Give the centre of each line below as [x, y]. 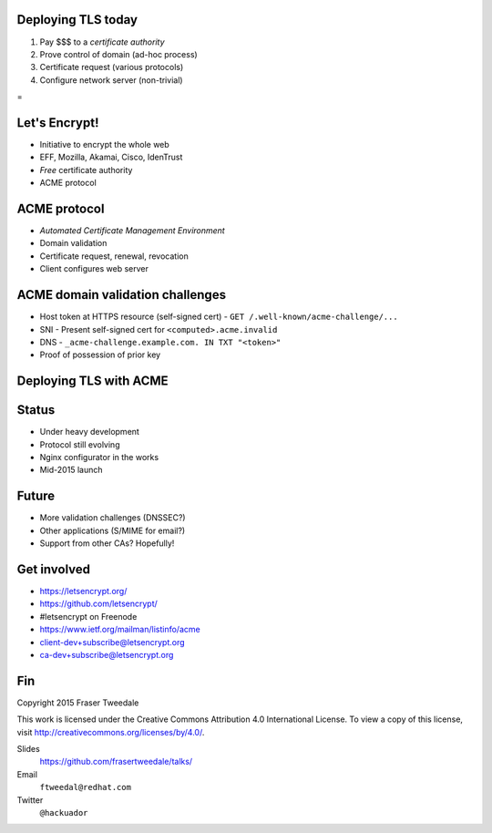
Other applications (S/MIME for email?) [113, 530]
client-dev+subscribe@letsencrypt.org [113, 642]
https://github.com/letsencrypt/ [99, 604]
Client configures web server [94, 269]
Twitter [30, 800]
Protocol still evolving [80, 444]
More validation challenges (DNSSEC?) [113, 518]
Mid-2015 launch [71, 470]
